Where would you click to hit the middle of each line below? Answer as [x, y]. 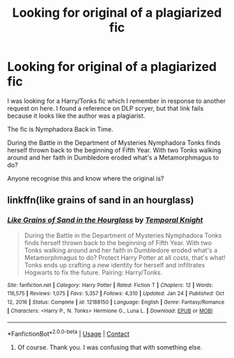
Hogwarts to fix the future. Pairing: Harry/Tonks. [93, 272]
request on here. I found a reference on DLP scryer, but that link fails [106, 108]
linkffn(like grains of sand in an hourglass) [101, 200]
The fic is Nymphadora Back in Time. [60, 129]
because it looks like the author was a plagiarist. [76, 116]
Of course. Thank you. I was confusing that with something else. [110, 347]
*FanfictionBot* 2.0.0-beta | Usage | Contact [69, 333]
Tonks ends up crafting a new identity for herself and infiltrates [115, 265]
